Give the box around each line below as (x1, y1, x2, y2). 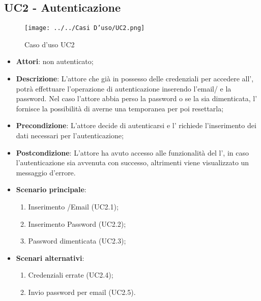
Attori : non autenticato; (16, 56, 94, 67)
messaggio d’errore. (16, 167, 76, 177)
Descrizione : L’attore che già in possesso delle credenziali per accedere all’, (16, 73, 254, 84)
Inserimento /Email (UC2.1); (28, 201, 119, 212)
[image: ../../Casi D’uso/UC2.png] (24, 24, 145, 32)
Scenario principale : (16, 184, 86, 195)
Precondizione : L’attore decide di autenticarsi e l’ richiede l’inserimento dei (16, 120, 256, 131)
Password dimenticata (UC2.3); (28, 235, 126, 246)
